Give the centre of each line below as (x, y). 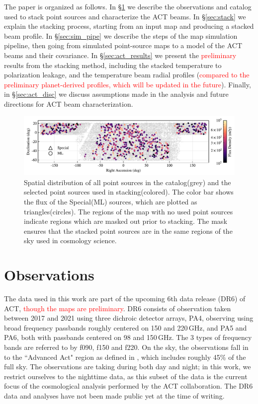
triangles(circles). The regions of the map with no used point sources (129, 211)
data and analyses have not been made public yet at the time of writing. (114, 396)
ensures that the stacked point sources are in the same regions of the (128, 231)
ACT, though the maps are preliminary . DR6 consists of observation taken (118, 308)
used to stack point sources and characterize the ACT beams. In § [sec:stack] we (125, 16)
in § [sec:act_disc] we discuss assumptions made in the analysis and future (116, 94)
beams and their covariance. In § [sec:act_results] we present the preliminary (120, 55)
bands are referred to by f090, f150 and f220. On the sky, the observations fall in (126, 347)
